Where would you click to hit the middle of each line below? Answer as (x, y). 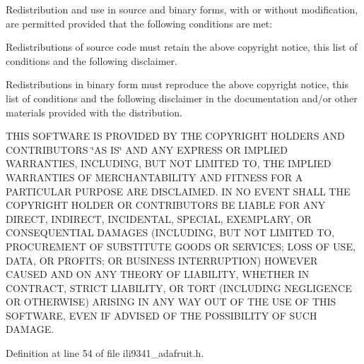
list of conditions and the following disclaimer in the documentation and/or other (182, 98)
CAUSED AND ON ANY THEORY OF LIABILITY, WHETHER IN (158, 274)
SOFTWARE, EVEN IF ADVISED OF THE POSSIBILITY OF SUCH (162, 315)
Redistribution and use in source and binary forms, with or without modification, (182, 9)
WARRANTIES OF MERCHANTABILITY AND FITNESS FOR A (154, 177)
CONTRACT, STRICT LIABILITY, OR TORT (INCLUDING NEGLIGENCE (179, 287)
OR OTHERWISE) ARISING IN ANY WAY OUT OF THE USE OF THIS (171, 302)
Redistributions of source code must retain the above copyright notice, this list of (182, 47)
